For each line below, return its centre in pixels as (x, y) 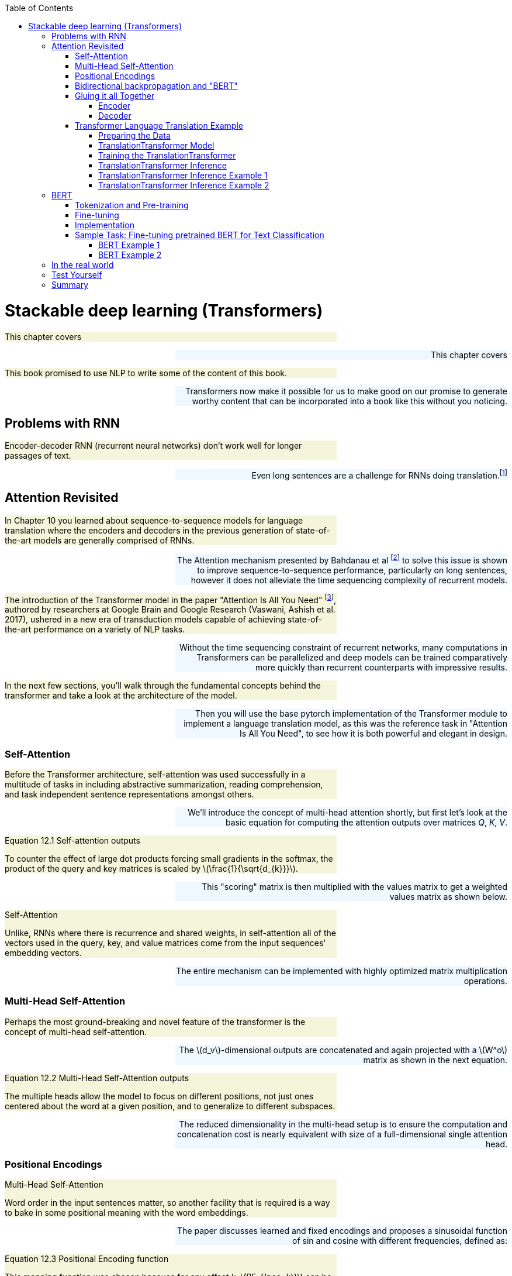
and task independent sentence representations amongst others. (129, 794)
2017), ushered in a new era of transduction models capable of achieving (145, 620)
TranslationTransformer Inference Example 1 (183, 175)
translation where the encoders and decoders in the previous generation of (149, 530)
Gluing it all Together (115, 96)
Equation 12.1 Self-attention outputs (72, 840)
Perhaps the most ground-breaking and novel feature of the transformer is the (155, 1022)
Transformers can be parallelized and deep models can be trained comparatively (352, 658)
